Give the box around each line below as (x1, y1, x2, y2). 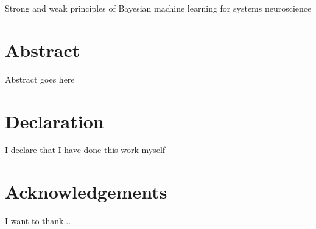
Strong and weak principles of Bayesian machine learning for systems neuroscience (5, 2, 312, 14)
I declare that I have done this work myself (5, 143, 166, 156)
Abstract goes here (5, 72, 75, 85)
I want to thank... (5, 214, 71, 227)
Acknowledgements (5, 179, 167, 204)
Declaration (5, 108, 104, 133)
